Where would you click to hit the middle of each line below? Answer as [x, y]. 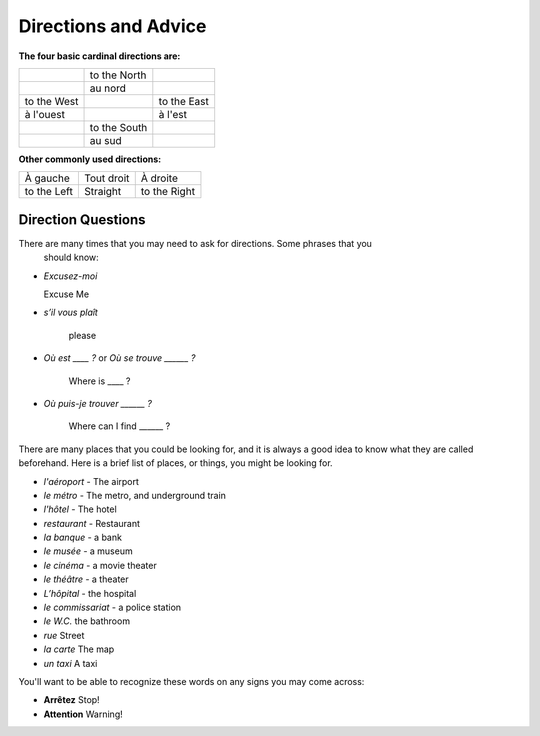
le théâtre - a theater [86, 579]
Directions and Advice [112, 26]
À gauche [47, 178]
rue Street [64, 635]
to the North [118, 75]
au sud [105, 140]
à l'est [172, 114]
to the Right [167, 192]
